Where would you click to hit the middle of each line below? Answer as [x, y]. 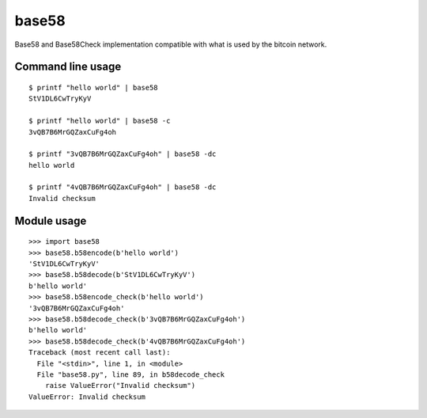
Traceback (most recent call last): [100, 353]
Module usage [51, 220]
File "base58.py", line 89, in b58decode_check [131, 374]
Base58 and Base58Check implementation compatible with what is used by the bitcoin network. [171, 44]
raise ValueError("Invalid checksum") [120, 386]
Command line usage [68, 67]
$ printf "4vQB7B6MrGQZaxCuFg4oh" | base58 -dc [123, 187]
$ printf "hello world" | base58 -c [100, 121]
